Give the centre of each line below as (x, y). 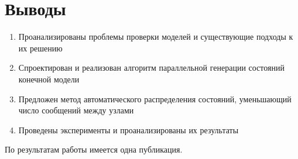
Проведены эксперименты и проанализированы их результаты (129, 129)
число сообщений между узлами (76, 110)
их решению (40, 48)
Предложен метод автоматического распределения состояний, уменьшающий (155, 98)
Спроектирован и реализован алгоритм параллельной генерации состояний (151, 68)
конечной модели (49, 79)
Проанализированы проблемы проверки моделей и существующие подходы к (156, 37)
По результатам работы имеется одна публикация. (94, 149)
